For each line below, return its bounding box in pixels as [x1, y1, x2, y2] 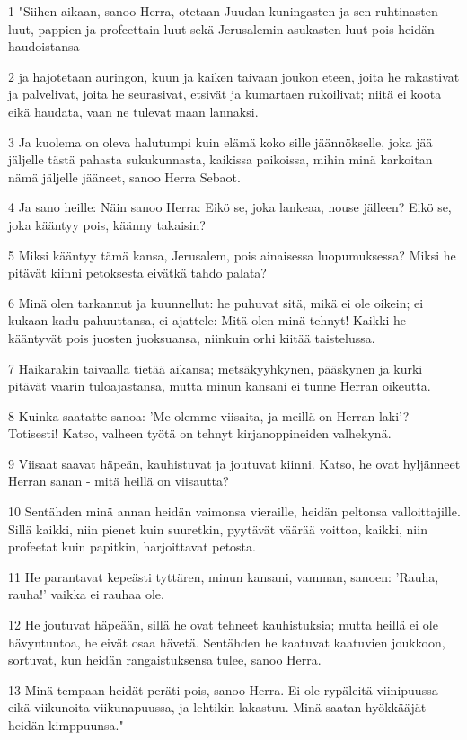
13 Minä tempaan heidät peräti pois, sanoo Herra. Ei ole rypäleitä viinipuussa [8, 680, 438, 699]
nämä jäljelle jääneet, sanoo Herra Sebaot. [8, 167, 241, 186]
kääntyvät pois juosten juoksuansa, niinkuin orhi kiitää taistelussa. [8, 328, 375, 347]
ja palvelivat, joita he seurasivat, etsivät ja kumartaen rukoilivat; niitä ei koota [8, 84, 442, 103]
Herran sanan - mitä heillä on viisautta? [8, 471, 229, 490]
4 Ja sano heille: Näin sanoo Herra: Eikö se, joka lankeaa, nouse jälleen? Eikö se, [8, 198, 452, 216]
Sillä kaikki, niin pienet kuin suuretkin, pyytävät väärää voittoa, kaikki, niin [8, 519, 427, 538]
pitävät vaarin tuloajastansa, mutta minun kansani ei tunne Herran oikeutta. [8, 376, 431, 395]
